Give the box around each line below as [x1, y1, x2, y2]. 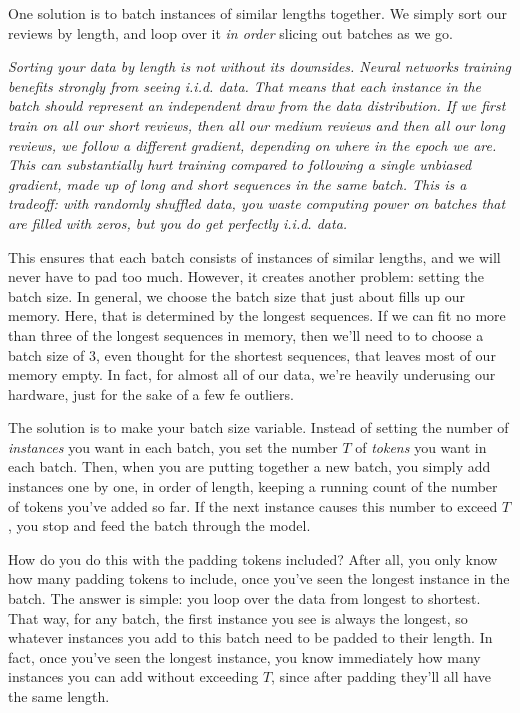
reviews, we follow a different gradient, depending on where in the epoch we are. [8, 134, 497, 155]
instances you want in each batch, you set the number [8, 436, 338, 457]
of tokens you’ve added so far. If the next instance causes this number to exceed [8, 495, 498, 516]
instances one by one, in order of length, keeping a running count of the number [8, 476, 498, 497]
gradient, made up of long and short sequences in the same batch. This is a [8, 173, 467, 194]
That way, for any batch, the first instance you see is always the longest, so [8, 607, 468, 628]
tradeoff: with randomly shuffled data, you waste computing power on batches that [8, 193, 506, 214]
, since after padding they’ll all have [271, 666, 491, 687]
